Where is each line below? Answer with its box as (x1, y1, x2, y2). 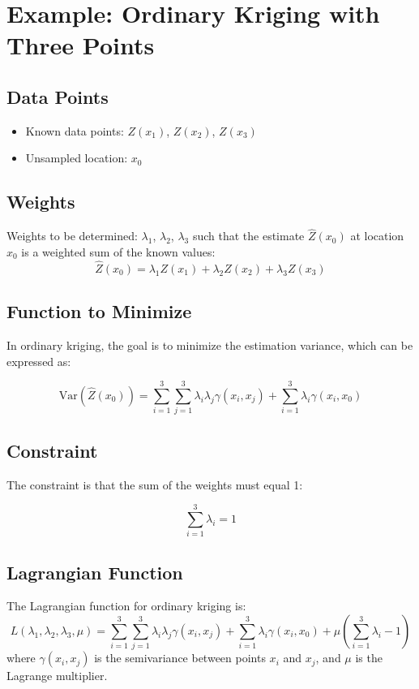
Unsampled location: (25, 149, 128, 166)
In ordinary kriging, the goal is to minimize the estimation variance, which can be (6, 336, 413, 353)
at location (350, 227, 404, 244)
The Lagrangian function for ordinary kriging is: (6, 597, 246, 614)
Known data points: (25, 122, 124, 139)
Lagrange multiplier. (6, 667, 108, 684)
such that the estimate (192, 227, 305, 244)
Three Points (6, 28, 155, 62)
